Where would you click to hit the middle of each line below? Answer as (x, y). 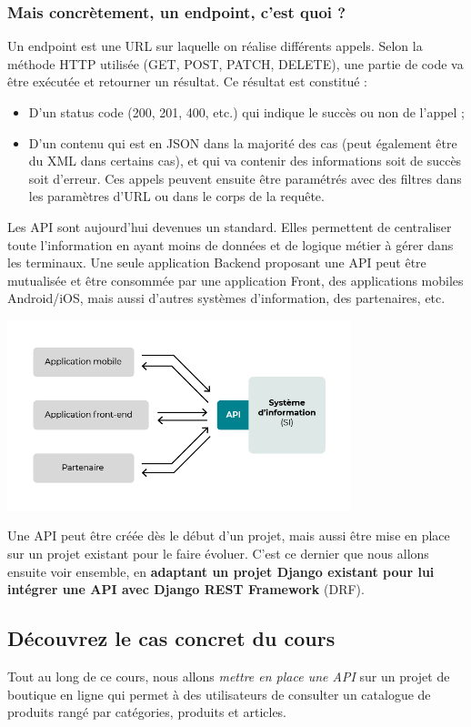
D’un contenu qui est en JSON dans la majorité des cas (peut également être (243, 142)
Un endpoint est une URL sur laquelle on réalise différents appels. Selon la (215, 46)
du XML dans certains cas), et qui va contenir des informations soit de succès (245, 161)
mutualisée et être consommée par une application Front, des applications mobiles (235, 280)
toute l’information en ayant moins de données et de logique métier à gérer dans (230, 244)
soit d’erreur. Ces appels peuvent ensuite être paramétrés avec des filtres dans (245, 178)
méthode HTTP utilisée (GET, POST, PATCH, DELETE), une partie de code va (235, 63)
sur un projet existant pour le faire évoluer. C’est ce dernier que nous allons (218, 553)
